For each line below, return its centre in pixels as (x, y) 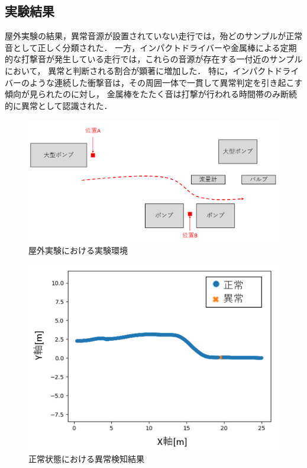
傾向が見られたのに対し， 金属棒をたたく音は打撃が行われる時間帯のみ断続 (151, 94)
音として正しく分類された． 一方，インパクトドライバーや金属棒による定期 (151, 47)
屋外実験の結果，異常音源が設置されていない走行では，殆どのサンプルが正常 (154, 36)
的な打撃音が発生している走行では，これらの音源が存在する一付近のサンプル (154, 59)
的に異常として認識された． (59, 105)
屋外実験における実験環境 (78, 250)
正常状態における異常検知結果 (86, 458)
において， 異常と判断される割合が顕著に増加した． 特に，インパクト (140, 70)
